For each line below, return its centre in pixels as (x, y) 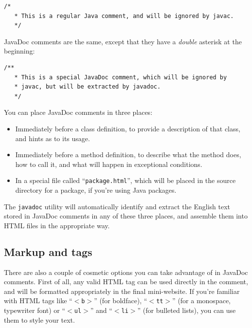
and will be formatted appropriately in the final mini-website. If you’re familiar (122, 291)
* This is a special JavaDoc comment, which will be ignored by (121, 77)
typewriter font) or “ (35, 310)
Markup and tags (48, 251)
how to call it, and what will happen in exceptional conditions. (109, 164)
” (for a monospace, (201, 301)
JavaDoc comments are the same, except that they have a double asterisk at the (123, 41)
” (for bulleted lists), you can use (187, 310)
